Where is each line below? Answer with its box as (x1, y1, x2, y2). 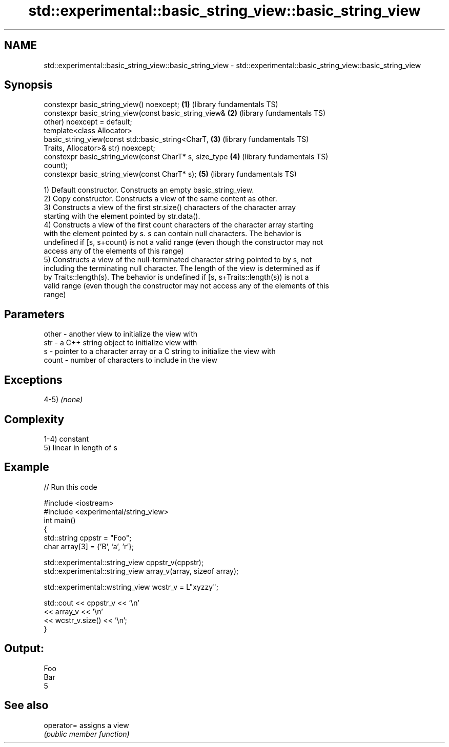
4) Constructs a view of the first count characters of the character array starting (44, 220, 314, 230)
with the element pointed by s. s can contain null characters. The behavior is (44, 229, 301, 238)
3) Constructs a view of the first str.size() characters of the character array (44, 203, 296, 212)
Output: (4, 642, 44, 655)
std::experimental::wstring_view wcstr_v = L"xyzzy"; (44, 582, 218, 591)
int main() (44, 515, 76, 525)
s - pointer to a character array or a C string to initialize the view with (44, 347, 276, 356)
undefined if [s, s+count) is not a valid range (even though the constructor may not (44, 238, 323, 247)
